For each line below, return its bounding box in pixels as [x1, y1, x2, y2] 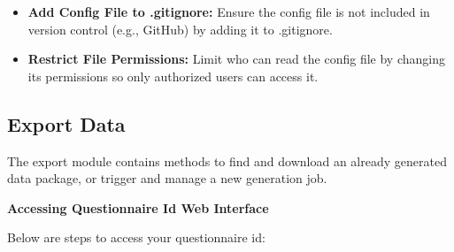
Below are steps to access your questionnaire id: [7, 228, 265, 247]
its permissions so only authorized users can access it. [27, 66, 319, 85]
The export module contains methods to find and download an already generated [7, 151, 447, 170]
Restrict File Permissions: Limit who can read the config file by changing [27, 50, 445, 68]
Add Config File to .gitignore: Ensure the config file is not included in [27, 3, 430, 20]
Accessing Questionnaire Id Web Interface [7, 198, 269, 217]
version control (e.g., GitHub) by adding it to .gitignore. [27, 19, 333, 38]
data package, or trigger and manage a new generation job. [7, 169, 327, 187]
